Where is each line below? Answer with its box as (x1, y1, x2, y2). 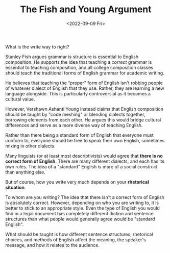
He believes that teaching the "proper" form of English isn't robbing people (5, 80, 163, 86)
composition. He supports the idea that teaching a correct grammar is (5, 59, 152, 65)
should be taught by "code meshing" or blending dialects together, (5, 111, 145, 117)
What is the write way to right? (5, 43, 70, 49)
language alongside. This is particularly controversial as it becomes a (5, 90, 151, 96)
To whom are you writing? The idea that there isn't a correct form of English (5, 194, 165, 200)
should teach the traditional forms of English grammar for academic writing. (5, 70, 164, 76)
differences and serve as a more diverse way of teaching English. (5, 122, 143, 128)
